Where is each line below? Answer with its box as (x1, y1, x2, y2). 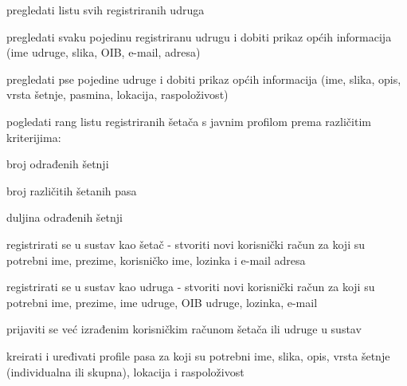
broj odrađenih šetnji (6, 156, 109, 172)
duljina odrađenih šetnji (6, 209, 123, 226)
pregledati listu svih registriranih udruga (6, 2, 205, 18)
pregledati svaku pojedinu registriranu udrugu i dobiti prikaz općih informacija (6, 28, 392, 45)
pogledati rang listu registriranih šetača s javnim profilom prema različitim (6, 112, 371, 129)
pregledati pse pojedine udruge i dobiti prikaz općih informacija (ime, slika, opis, (6, 70, 401, 87)
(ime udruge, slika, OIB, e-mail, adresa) (6, 44, 201, 61)
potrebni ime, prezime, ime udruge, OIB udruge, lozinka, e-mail (6, 293, 318, 310)
